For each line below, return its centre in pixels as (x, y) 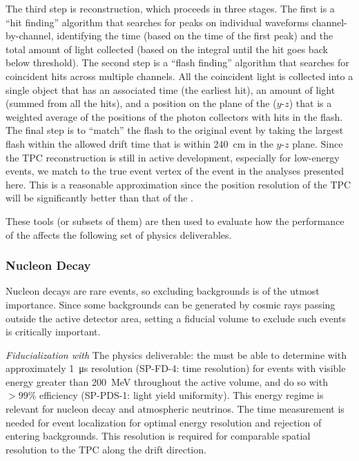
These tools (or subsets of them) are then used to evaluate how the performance (175, 220)
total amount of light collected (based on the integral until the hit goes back (167, 49)
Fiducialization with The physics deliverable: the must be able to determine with (176, 354)
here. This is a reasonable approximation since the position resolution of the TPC (178, 184)
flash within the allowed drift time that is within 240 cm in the (139, 143)
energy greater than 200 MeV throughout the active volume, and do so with (167, 381)
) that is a (310, 103)
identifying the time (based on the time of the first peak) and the (195, 36)
